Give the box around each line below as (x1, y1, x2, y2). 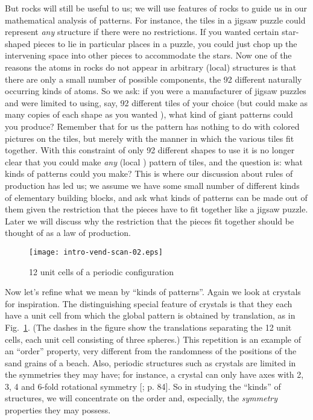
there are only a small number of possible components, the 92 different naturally (5, 72, 302, 85)
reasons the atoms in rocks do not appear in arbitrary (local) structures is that (5, 60, 297, 73)
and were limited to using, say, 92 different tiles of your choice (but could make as (5, 96, 308, 109)
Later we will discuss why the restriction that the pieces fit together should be (5, 214, 294, 227)
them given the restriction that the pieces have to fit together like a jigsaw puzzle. (5, 203, 308, 215)
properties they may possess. (5, 404, 111, 416)
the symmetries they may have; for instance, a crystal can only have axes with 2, (5, 368, 304, 381)
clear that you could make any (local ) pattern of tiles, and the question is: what (5, 155, 303, 168)
